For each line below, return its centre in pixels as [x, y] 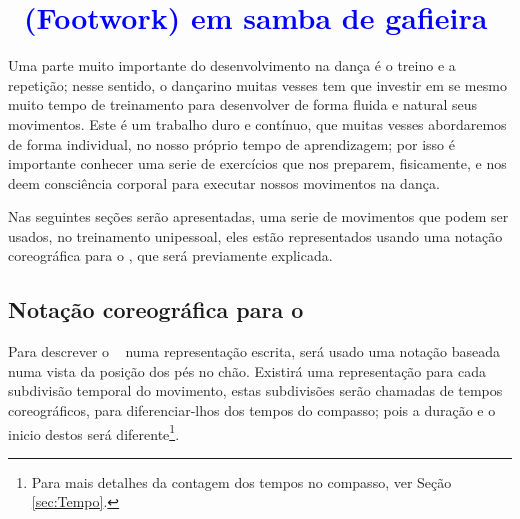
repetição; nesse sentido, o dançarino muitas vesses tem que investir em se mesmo [257, 84]
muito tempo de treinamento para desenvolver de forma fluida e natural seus [243, 104]
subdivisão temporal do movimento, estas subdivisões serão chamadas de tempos [255, 390]
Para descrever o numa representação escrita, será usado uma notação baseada [254, 351]
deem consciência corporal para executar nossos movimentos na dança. [224, 182]
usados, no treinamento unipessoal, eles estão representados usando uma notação [255, 235]
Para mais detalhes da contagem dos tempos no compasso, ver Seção [241, 481]
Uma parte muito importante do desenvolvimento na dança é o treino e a [232, 65]
